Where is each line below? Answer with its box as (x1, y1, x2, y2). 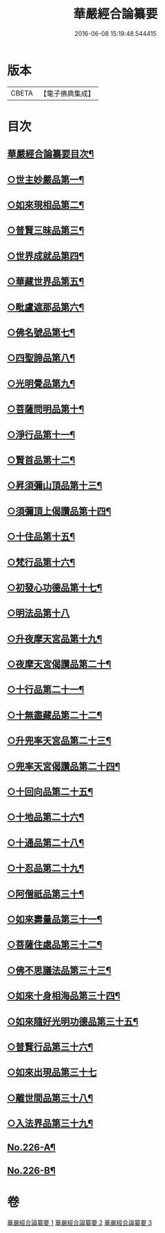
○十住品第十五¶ (7, 531, 76, 543)
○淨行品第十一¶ (7, 429, 76, 441)
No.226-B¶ (7, 1164, 56, 1176)
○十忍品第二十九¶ (7, 863, 85, 874)
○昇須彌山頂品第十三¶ (7, 480, 102, 491)
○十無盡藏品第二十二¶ (7, 709, 102, 721)
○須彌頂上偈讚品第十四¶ (7, 505, 111, 517)
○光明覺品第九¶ (7, 377, 76, 389)
